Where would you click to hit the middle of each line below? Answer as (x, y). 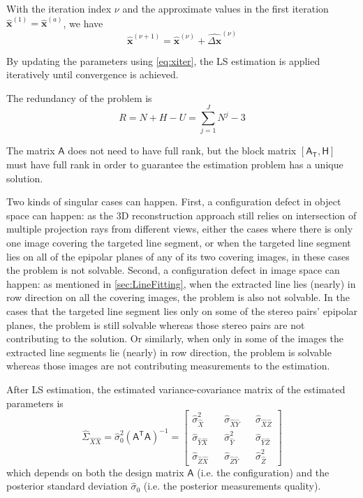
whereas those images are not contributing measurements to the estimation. (168, 366)
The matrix (31, 151)
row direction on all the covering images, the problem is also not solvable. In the (178, 297)
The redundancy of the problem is (79, 97)
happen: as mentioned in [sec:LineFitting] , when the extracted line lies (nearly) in (181, 283)
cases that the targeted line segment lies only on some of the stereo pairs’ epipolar (182, 310)
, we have (83, 23)
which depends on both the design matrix (95, 472)
